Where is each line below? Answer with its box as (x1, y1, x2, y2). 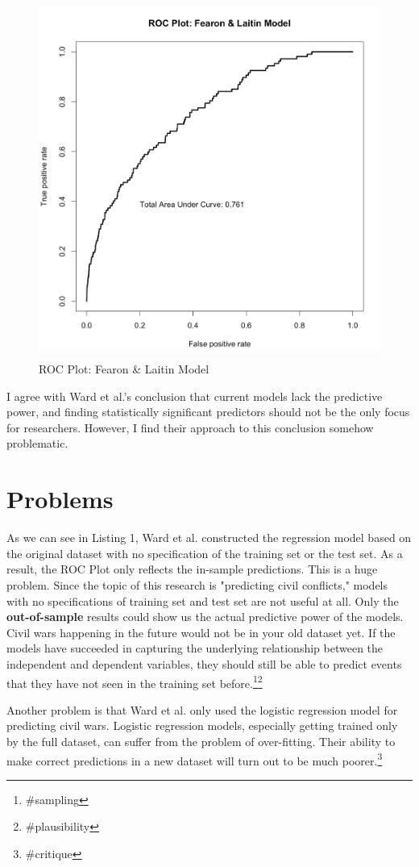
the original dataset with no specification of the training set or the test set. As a (6, 544, 403, 561)
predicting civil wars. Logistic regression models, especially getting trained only (6, 717, 398, 734)
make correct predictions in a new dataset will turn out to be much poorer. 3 (6, 749, 383, 769)
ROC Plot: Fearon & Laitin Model (39, 361, 209, 377)
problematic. (6, 435, 68, 452)
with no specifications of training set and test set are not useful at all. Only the (6, 592, 399, 609)
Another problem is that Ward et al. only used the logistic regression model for (6, 701, 398, 718)
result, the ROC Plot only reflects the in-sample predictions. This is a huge (6, 561, 378, 577)
